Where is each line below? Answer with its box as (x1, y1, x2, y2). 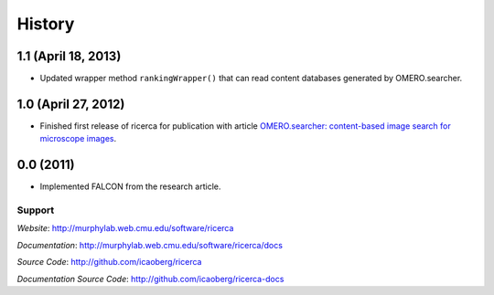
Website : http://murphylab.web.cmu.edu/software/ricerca (16, 223, 234, 234)
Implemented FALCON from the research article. (39, 181, 221, 192)
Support (16, 204, 55, 216)
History (16, 14, 75, 34)
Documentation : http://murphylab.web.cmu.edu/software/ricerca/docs (16, 239, 284, 250)
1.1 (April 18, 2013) (16, 48, 122, 64)
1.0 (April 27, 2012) (16, 96, 125, 111)
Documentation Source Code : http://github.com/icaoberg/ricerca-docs (16, 273, 285, 284)
